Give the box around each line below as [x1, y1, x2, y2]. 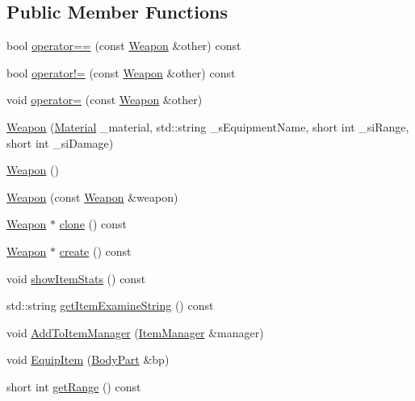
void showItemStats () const [6, 269, 146, 286]
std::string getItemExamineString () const [6, 297, 214, 314]
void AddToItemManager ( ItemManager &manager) [6, 324, 264, 340]
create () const [59, 242, 132, 259]
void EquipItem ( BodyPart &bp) [6, 351, 170, 368]
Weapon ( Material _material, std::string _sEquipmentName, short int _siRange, [6, 118, 409, 135]
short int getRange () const [6, 378, 141, 395]
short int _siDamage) [6, 134, 114, 151]
